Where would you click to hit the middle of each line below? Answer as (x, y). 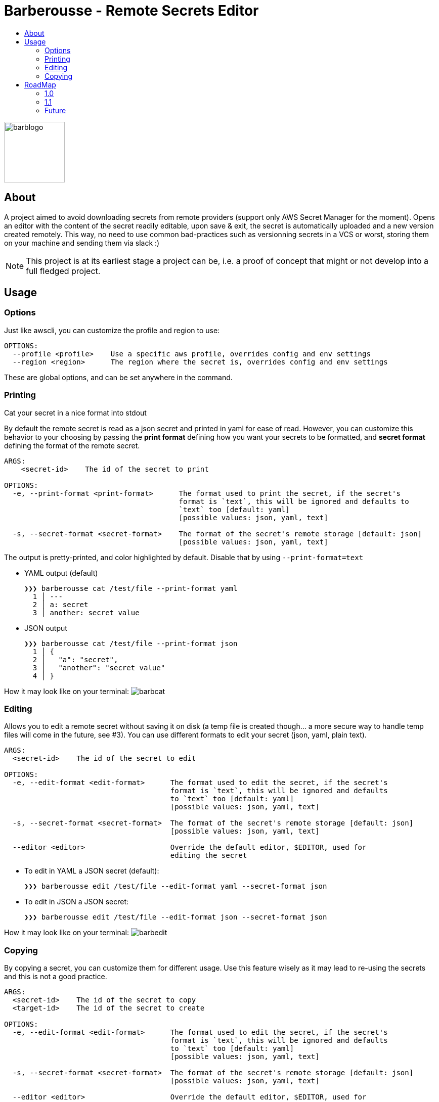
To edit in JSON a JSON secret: (77, 902)
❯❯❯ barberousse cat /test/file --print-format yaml (131, 588)
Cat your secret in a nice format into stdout (75, 412)
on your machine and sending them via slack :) (82, 243)
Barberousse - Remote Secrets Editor (131, 11)
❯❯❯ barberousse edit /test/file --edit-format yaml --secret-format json (176, 886)
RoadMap (40, 84)
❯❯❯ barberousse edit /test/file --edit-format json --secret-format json (176, 917)
